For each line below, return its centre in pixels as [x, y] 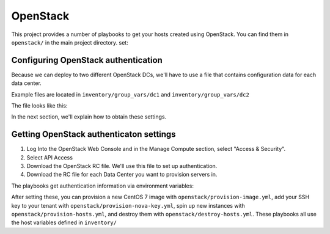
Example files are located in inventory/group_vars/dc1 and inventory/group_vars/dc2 [130, 94]
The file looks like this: [39, 106]
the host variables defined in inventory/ [64, 222]
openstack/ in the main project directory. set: [70, 42]
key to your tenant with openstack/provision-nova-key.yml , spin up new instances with [128, 205]
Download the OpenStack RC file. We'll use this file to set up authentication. [122, 166]
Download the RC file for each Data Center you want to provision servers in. [122, 175]
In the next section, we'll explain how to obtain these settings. [89, 117]
